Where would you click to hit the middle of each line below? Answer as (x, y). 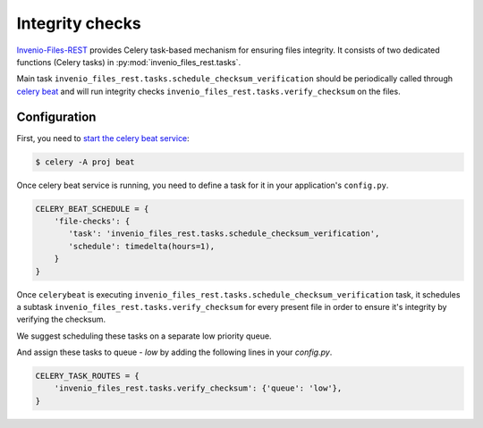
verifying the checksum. (61, 319)
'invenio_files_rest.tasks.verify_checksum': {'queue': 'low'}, (198, 388)
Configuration (56, 117)
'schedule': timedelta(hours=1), (141, 246)
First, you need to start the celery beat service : (103, 138)
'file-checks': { (92, 221)
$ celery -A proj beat (85, 162)
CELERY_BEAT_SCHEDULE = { (92, 209)
